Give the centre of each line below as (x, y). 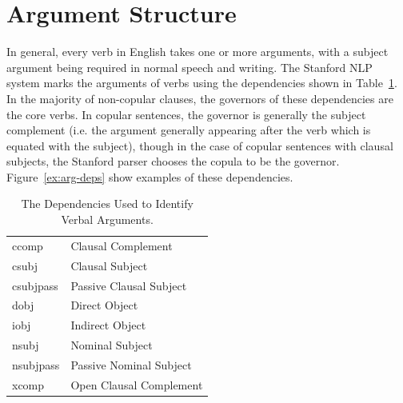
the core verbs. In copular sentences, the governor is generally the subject (186, 114)
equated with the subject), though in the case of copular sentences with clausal (200, 145)
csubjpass (35, 285)
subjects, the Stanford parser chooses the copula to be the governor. (173, 161)
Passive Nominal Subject (131, 364)
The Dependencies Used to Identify (107, 203)
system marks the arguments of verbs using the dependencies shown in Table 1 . (202, 83)
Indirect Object (108, 325)
